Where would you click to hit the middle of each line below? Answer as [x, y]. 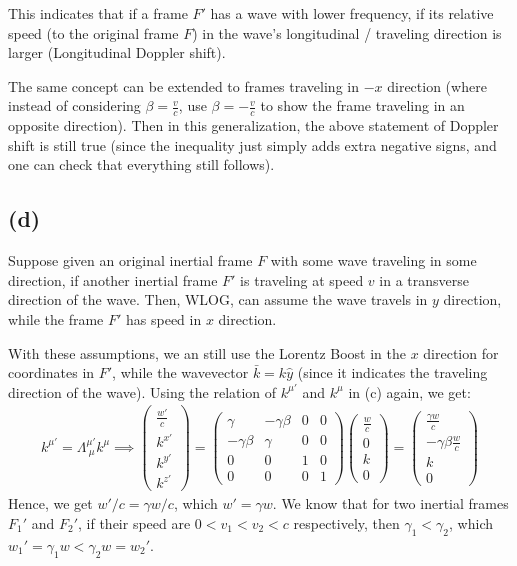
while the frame [56, 318]
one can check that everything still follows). [141, 164]
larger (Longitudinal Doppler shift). [117, 52]
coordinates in [51, 372]
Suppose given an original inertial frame [130, 260]
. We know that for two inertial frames [390, 503]
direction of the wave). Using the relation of [142, 391]
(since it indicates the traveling [392, 372]
